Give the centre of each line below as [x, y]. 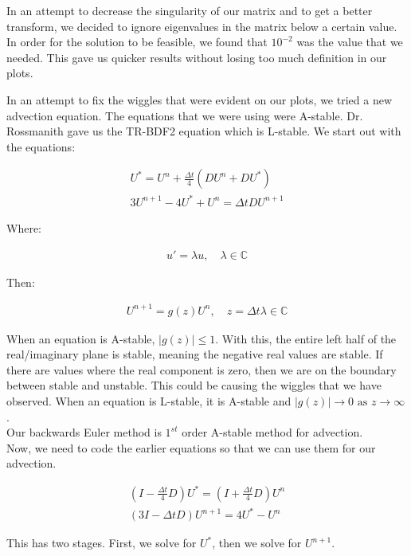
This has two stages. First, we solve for [102, 543]
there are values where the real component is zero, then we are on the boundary [202, 369]
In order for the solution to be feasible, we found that [137, 42]
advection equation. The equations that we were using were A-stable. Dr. [185, 115]
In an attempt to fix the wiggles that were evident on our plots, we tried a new [200, 99]
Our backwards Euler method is [84, 432]
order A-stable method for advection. [272, 432]
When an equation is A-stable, [81, 338]
